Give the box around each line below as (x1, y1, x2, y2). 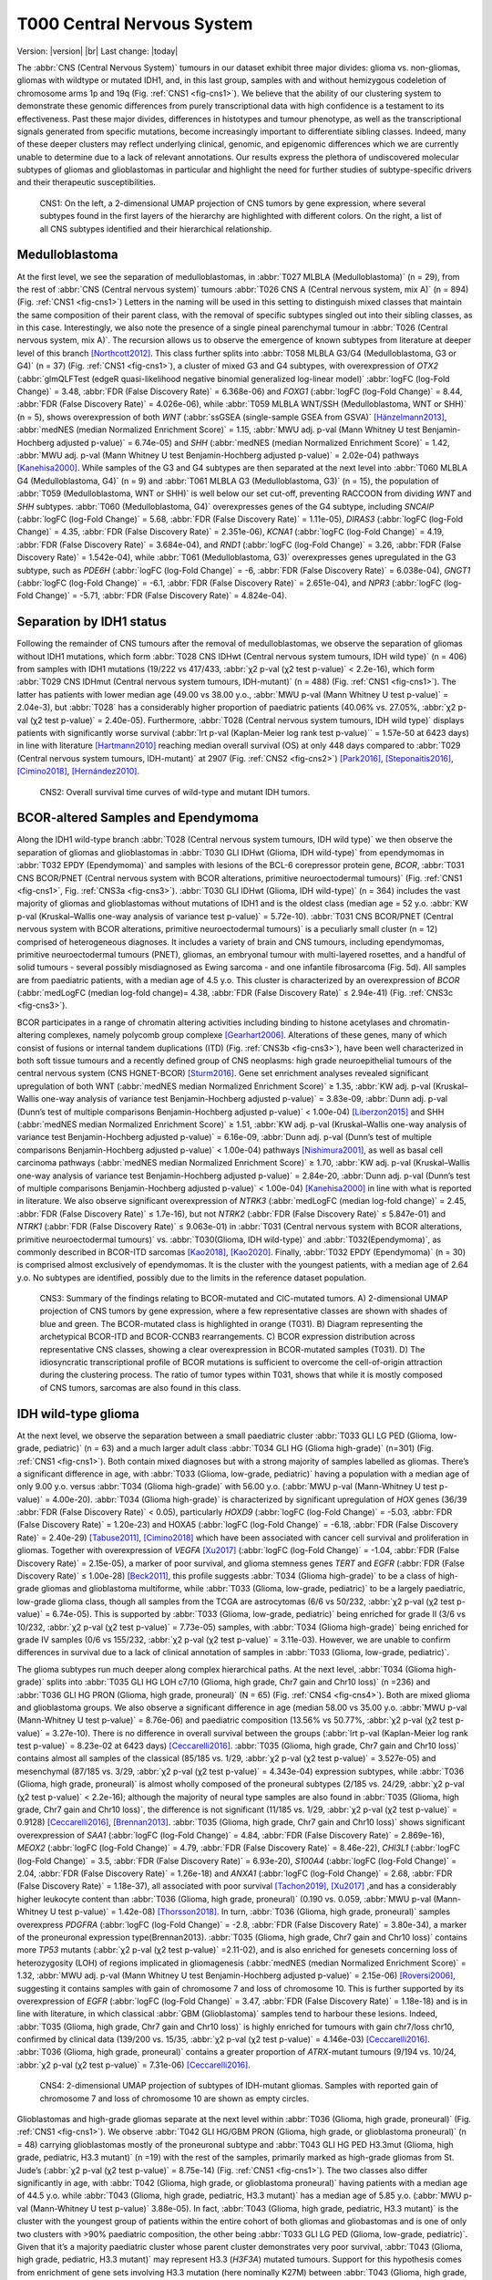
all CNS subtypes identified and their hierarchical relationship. (39, 223, 272, 234)
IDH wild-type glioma (16, 1405, 140, 1422)
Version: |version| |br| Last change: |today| (16, 46, 179, 57)
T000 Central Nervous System (16, 14, 253, 34)
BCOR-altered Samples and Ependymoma (16, 810, 259, 825)
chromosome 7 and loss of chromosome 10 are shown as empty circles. (39, 2093, 310, 2104)
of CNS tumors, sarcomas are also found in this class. (39, 1382, 241, 1393)
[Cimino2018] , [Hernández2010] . (16, 766, 140, 777)
